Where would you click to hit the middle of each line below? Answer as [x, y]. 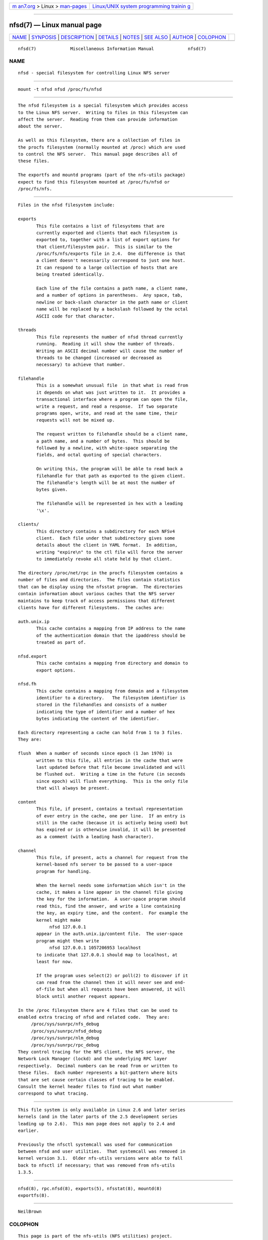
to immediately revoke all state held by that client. [104, 559]
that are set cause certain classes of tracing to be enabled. [97, 1080]
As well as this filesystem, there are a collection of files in [99, 140]
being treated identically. [70, 275]
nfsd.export [33, 656]
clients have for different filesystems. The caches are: [91, 607]
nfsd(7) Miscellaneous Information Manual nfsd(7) [112, 49]
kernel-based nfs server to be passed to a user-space [104, 865]
